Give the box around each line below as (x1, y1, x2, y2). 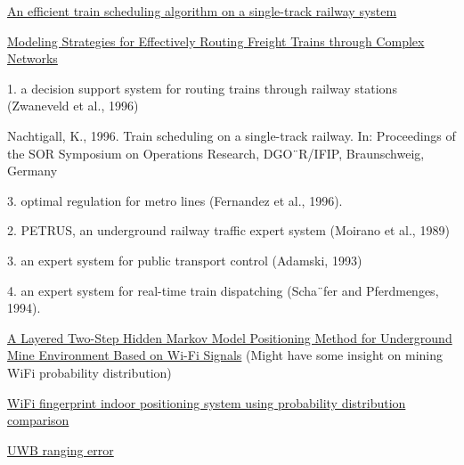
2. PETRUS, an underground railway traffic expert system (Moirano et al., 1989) (7, 221, 450, 240)
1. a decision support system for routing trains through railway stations (7, 78, 397, 97)
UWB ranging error (7, 440, 114, 459)
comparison (7, 411, 69, 429)
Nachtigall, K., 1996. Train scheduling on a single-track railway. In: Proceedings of (7, 126, 456, 144)
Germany (7, 161, 58, 180)
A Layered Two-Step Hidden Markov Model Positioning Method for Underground (7, 328, 452, 347)
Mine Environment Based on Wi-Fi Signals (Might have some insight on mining (7, 346, 444, 364)
